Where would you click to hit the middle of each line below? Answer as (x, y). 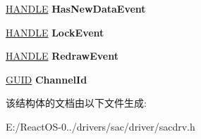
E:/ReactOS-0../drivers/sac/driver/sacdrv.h (100, 126)
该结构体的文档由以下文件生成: (76, 103)
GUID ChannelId (47, 79)
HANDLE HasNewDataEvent (76, 8)
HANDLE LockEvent (55, 32)
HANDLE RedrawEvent (62, 56)
